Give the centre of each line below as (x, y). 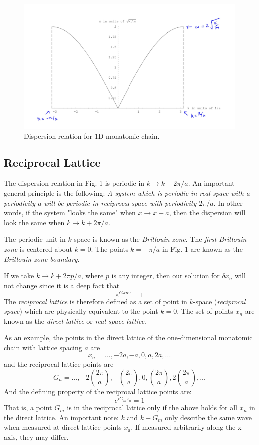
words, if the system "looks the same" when (70, 213)
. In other (228, 203)
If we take (19, 275)
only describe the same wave (208, 417)
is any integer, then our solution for (165, 275)
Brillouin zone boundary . (42, 258)
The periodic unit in (35, 239)
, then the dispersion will (207, 213)
